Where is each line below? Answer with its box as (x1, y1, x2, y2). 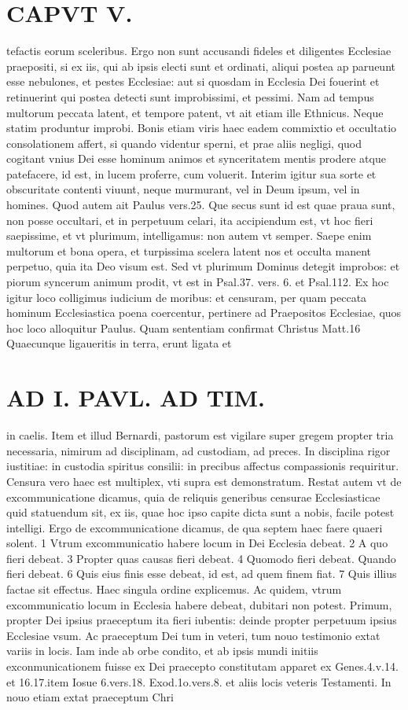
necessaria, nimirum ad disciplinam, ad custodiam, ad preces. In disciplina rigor (6, 442, 391, 458)
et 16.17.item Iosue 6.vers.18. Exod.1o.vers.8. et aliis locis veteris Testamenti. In (6, 673, 391, 690)
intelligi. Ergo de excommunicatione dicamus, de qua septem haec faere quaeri (6, 519, 383, 535)
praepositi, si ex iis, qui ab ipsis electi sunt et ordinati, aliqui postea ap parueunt (6, 57, 395, 74)
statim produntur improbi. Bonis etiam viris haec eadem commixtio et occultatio (6, 120, 397, 136)
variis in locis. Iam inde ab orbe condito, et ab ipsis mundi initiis (6, 642, 318, 659)
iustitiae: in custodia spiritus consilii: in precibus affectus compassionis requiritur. (6, 458, 399, 474)
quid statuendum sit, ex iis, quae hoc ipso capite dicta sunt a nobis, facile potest (6, 504, 395, 521)
